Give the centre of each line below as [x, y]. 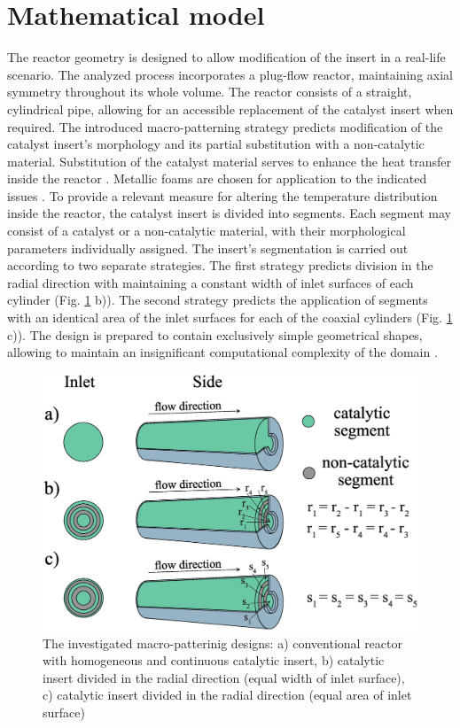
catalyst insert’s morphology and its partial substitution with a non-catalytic [216, 144]
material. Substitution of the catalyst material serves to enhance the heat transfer [230, 161]
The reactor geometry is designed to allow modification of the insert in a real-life [226, 57]
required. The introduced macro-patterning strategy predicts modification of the [225, 126]
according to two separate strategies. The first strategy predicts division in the [220, 265]
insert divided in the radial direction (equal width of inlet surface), [224, 677]
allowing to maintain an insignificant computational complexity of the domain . [222, 352]
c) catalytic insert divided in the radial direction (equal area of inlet [227, 695]
